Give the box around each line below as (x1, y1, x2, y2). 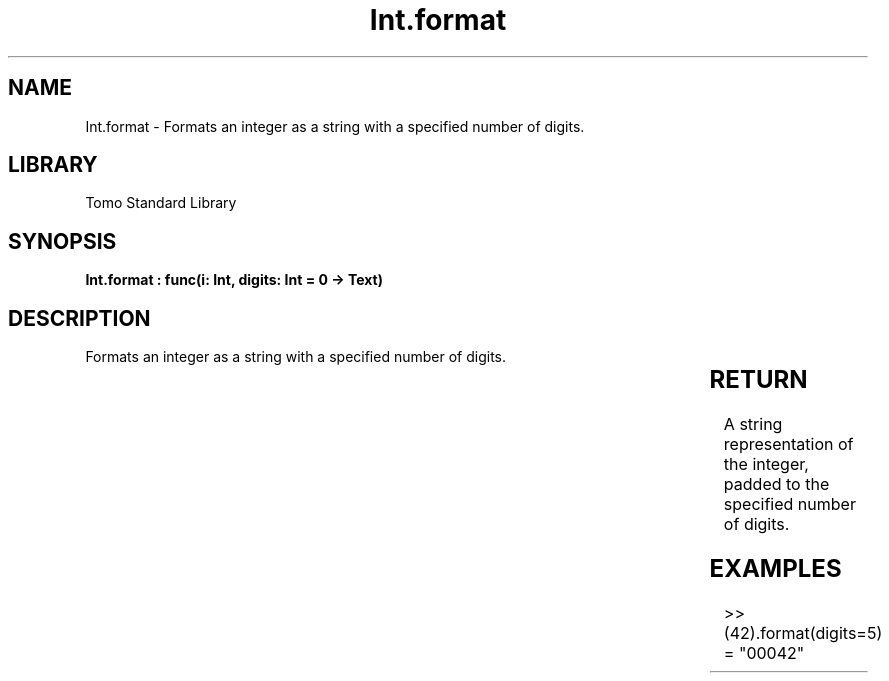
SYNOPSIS (8, 228, 117, 254)
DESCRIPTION (8, 305, 151, 331)
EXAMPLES (709, 553, 842, 583)
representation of (723, 434, 854, 455)
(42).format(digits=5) (723, 622, 883, 643)
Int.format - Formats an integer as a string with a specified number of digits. (85, 117, 585, 135)
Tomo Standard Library (85, 194, 237, 212)
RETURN (709, 365, 808, 395)
